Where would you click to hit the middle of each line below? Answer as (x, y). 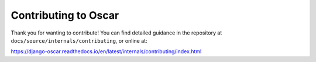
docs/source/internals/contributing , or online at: (79, 40)
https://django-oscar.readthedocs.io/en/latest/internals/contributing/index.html (106, 51)
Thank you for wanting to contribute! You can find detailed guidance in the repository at (116, 33)
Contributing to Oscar (65, 15)
